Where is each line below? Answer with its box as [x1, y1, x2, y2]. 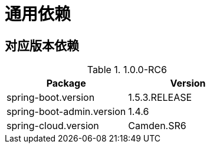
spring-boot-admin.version [6, 106, 126, 118]
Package [46, 77, 86, 90]
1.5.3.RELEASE [128, 91, 192, 104]
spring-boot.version [6, 91, 95, 104]
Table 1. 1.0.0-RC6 [87, 64, 167, 76]
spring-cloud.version [6, 120, 99, 132]
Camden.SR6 [128, 120, 186, 132]
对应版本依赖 [5, 38, 79, 53]
